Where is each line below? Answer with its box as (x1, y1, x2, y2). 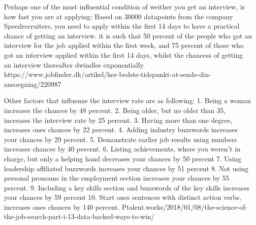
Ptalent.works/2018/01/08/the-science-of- (122, 201, 248, 212)
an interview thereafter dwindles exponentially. (4, 59, 145, 70)
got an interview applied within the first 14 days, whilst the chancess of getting (4, 49, 243, 60)
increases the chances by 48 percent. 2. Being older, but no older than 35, (4, 105, 226, 115)
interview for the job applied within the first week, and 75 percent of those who (4, 40, 244, 50)
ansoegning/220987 (4, 78, 62, 89)
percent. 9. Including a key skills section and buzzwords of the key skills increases (4, 182, 250, 192)
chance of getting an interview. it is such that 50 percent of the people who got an (4, 30, 252, 40)
